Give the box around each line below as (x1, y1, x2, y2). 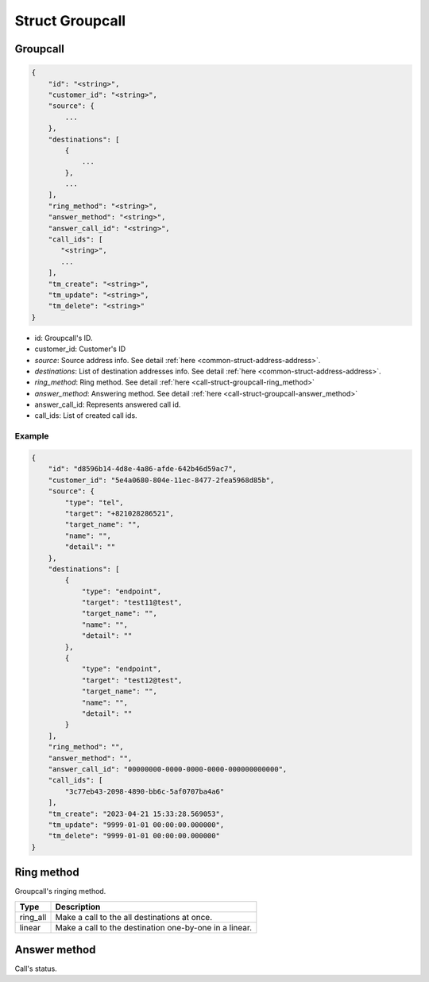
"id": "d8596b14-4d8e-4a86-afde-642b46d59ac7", (48, 465, 238, 474)
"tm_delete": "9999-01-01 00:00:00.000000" (48, 831, 220, 841)
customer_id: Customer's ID (34, 344, 126, 354)
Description (55, 901, 101, 912)
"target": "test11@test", (81, 598, 183, 607)
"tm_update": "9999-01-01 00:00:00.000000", (48, 820, 225, 829)
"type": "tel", (64, 497, 125, 507)
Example (14, 431, 49, 442)
